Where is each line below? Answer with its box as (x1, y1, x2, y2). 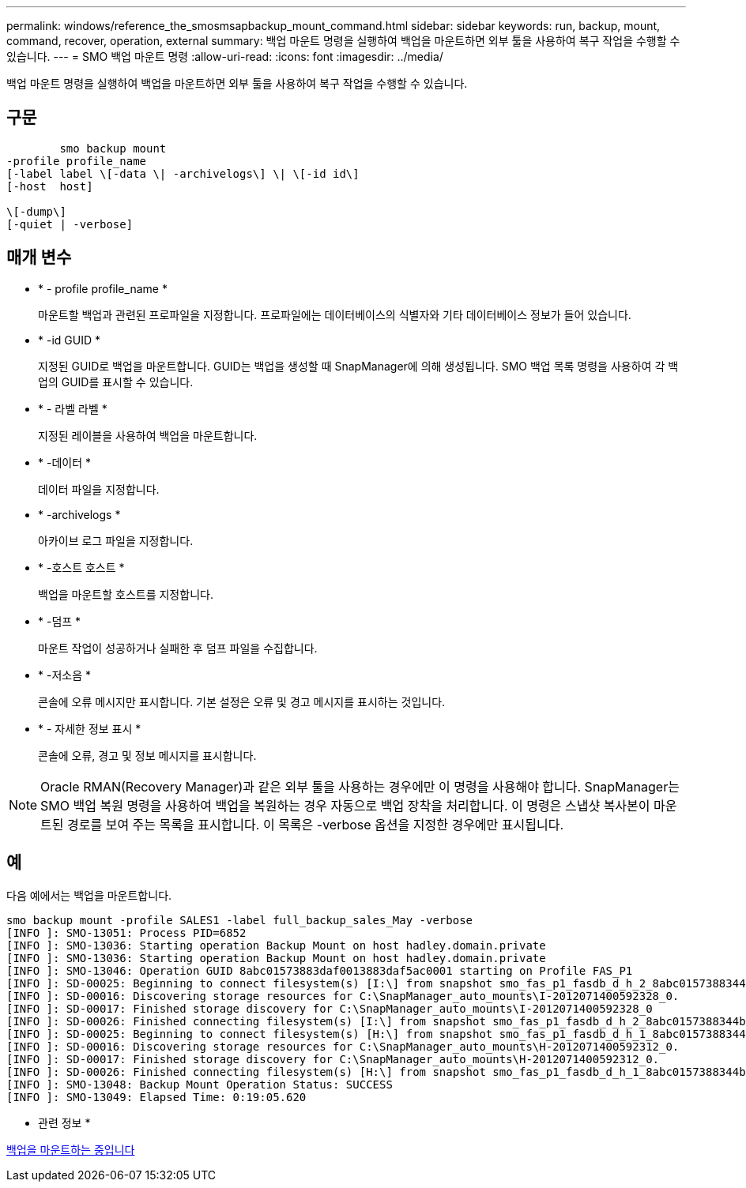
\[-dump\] (6, 205, 66, 218)
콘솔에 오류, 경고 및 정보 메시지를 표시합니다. (38, 748, 257, 762)
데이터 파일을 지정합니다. (38, 482, 160, 496)
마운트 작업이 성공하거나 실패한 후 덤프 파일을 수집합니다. (38, 641, 318, 655)
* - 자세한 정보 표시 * (38, 721, 141, 735)
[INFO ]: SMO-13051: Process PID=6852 (6, 926, 247, 939)
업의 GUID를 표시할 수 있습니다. (38, 374, 194, 389)
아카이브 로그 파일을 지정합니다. (38, 533, 194, 547)
